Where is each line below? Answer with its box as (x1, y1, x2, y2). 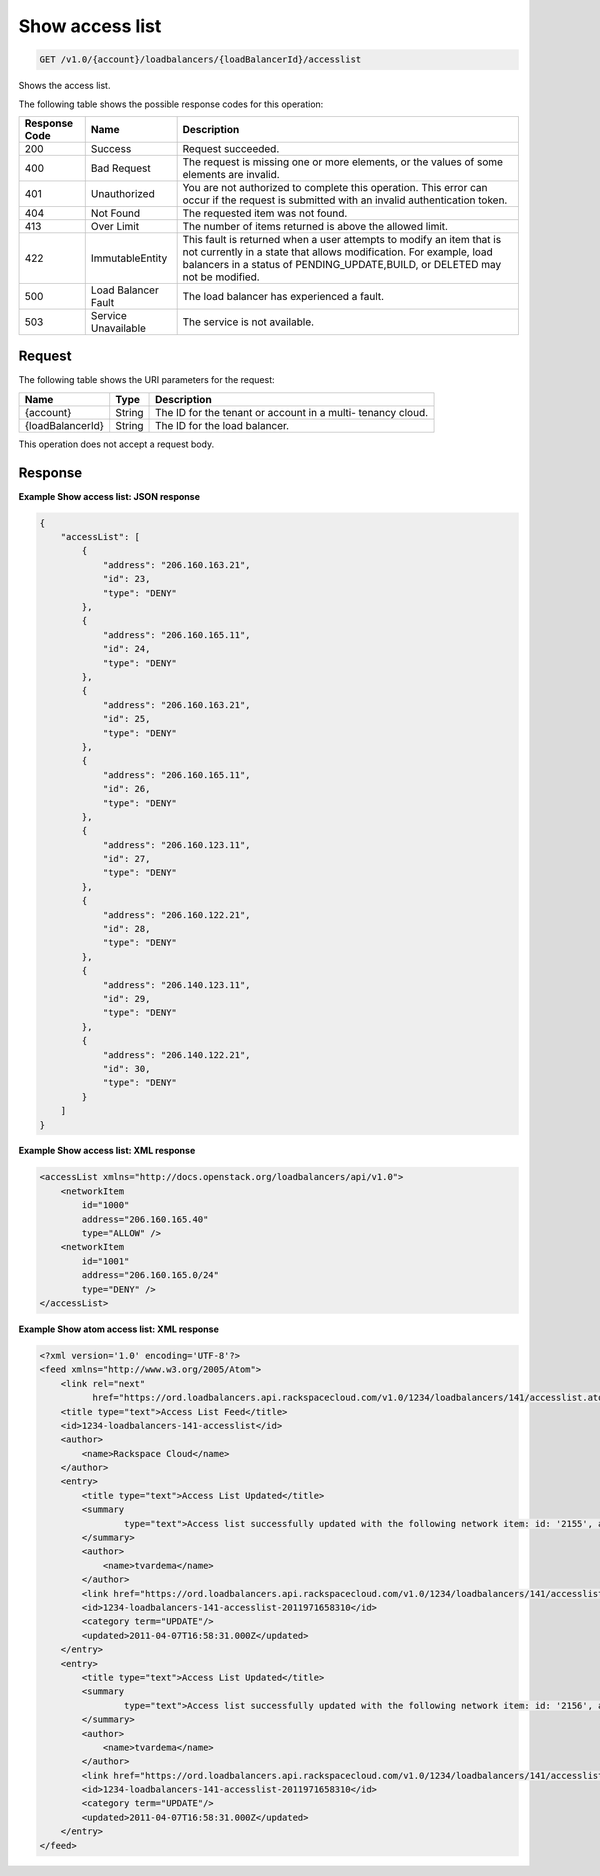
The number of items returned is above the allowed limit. (182, 219, 449, 233)
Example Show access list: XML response (18, 1145, 196, 1157)
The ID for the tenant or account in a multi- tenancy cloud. (155, 405, 429, 419)
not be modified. (182, 270, 260, 284)
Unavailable (90, 321, 147, 335)
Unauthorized (90, 186, 155, 200)
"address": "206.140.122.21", (102, 1049, 251, 1060)
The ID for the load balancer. (155, 418, 290, 432)
